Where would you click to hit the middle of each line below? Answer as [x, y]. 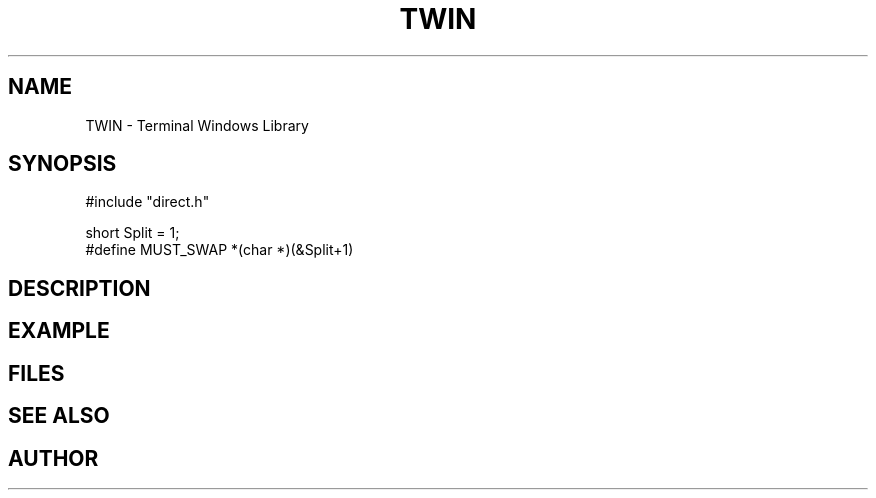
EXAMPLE [59, 331]
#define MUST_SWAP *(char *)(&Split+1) [219, 250]
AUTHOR [53, 458]
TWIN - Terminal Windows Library [197, 125]
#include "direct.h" [147, 202]
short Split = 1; [132, 233]
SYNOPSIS [62, 164]
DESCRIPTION [79, 288]
